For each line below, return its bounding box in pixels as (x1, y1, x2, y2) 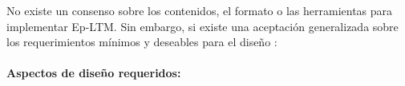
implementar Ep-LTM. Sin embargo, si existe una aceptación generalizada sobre (6, 18, 399, 34)
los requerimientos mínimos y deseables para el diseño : (6, 33, 277, 50)
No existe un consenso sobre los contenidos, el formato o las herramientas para (6, 2, 393, 18)
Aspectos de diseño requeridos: (6, 64, 181, 81)
